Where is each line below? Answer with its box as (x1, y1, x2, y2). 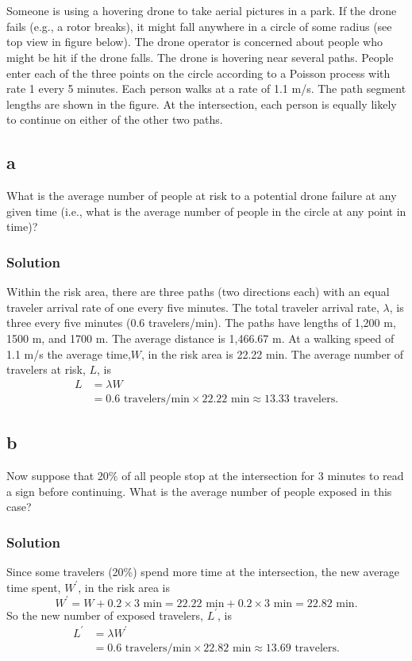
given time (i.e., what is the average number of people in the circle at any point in (6, 202, 406, 219)
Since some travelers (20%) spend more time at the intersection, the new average (6, 563, 400, 579)
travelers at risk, (6, 361, 86, 378)
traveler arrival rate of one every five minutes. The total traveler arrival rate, (6, 298, 379, 315)
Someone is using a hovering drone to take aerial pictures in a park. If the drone (6, 2, 397, 19)
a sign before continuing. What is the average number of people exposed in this (6, 482, 392, 499)
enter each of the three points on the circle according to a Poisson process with (6, 64, 391, 81)
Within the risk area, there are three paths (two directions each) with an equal (6, 283, 390, 300)
